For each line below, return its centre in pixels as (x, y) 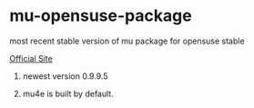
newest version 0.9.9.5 (65, 76)
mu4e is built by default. (68, 93)
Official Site (31, 58)
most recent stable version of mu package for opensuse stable (127, 41)
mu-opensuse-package (101, 16)
